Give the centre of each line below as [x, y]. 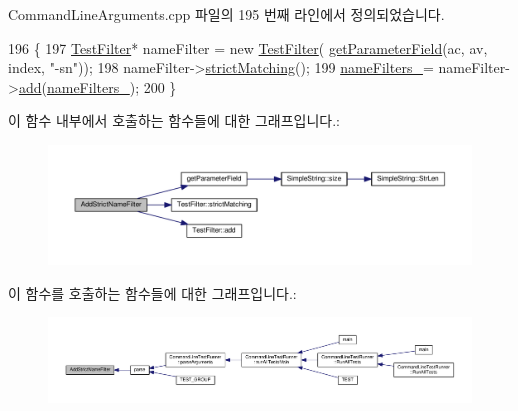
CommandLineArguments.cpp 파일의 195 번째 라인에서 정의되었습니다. [226, 14]
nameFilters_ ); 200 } [111, 86]
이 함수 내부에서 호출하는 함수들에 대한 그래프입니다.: [174, 120]
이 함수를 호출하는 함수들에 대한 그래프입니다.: [152, 292]
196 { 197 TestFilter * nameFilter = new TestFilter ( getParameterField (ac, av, [248, 47]
